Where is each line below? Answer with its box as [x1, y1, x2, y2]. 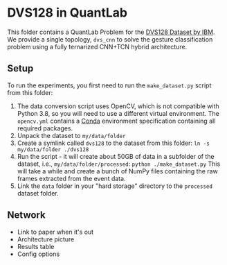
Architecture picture [17, 234, 75, 243]
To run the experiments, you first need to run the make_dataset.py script [7, 81, 212, 89]
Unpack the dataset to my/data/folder [17, 131, 126, 139]
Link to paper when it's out [17, 228, 94, 236]
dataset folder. [17, 189, 59, 197]
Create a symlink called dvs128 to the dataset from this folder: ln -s [17, 139, 210, 147]
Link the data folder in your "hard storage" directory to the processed [17, 182, 213, 190]
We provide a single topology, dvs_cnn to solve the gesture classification [7, 35, 213, 43]
